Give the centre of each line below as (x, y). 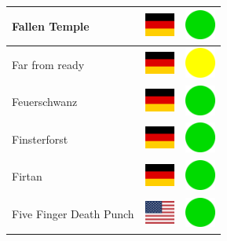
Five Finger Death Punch (73, 214)
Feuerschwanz (45, 102)
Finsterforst (40, 139)
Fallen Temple (51, 26)
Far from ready (48, 64)
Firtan (27, 176)
